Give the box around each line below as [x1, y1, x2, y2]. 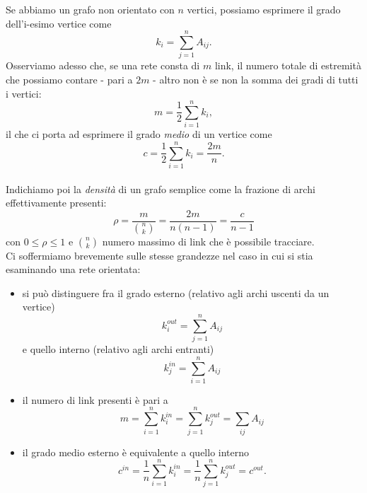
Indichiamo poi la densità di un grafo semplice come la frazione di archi [6, 181, 315, 196]
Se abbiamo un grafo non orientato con [6, 2, 175, 16]
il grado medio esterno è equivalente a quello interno [22, 444, 250, 459]
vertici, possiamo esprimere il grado [187, 2, 341, 16]
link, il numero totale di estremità [214, 58, 361, 73]
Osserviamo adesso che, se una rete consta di [6, 58, 200, 73]
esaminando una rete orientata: [6, 262, 141, 277]
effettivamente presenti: [6, 195, 107, 210]
